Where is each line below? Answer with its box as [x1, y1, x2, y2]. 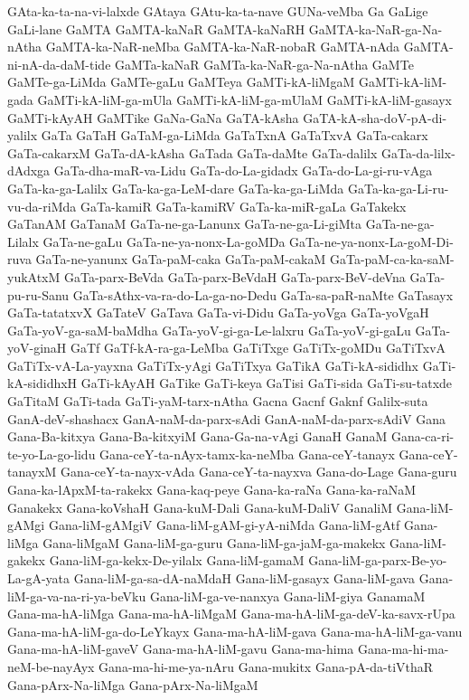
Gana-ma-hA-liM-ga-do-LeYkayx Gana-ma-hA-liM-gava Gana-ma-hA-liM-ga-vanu [7, 621, 463, 640]
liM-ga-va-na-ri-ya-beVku [7, 586, 146, 605]
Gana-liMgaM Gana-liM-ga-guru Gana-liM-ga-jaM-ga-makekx [42, 533, 386, 552]
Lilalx [7, 232, 39, 251]
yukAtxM [7, 267, 61, 286]
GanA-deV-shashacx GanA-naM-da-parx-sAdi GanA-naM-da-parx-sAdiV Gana [7, 409, 446, 428]
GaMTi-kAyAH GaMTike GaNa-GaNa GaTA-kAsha [7, 108, 299, 127]
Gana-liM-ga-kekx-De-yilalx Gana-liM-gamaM [49, 551, 305, 570]
